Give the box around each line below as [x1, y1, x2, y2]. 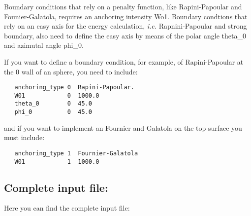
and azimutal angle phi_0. [4, 40, 84, 50]
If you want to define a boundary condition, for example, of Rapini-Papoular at [4, 56, 244, 67]
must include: [4, 132, 45, 143]
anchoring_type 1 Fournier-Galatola [14, 149, 138, 157]
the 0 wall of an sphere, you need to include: [4, 66, 138, 76]
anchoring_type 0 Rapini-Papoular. [14, 84, 134, 91]
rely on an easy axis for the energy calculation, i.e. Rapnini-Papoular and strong [4, 21, 247, 31]
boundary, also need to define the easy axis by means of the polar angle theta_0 [4, 30, 246, 40]
